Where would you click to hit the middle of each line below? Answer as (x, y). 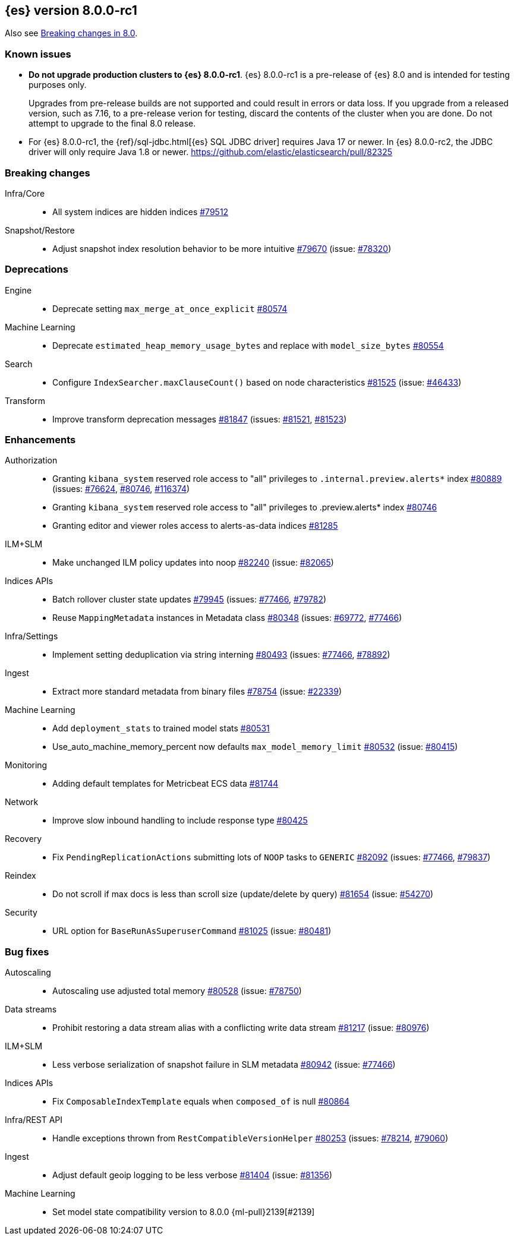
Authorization (31, 460)
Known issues (38, 54)
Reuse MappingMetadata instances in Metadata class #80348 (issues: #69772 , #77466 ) (227, 618)
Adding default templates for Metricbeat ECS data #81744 (165, 784)
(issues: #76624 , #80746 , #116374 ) (121, 489)
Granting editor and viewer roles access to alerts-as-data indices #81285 (195, 526)
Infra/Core (25, 193)
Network (22, 802)
